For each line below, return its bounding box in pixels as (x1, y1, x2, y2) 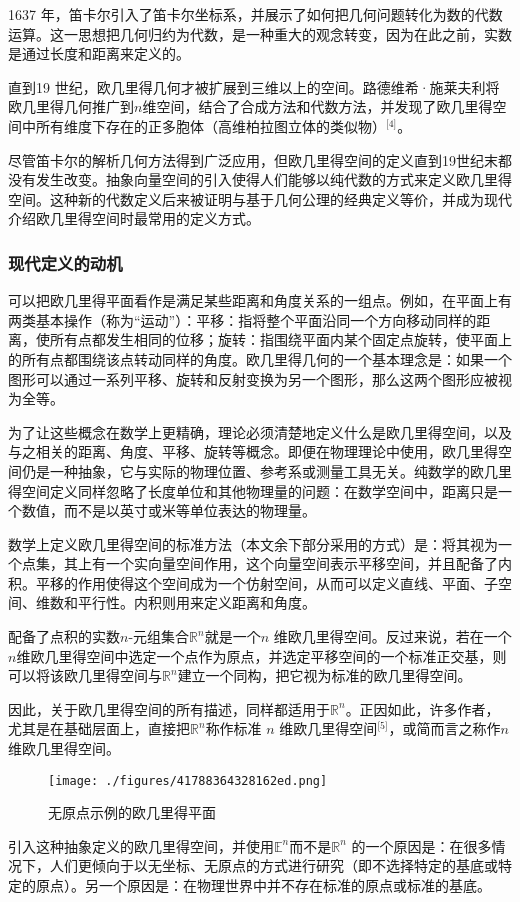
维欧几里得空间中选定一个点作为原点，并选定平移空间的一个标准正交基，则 (16, 645, 507, 666)
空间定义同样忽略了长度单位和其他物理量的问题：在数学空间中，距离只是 (21, 480, 498, 501)
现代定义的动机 (8, 250, 123, 275)
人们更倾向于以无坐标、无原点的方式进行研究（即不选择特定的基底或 (49, 855, 498, 876)
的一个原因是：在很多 (351, 835, 492, 856)
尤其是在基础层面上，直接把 (8, 718, 190, 739)
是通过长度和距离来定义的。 (8, 43, 190, 64)
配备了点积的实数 (8, 626, 120, 647)
